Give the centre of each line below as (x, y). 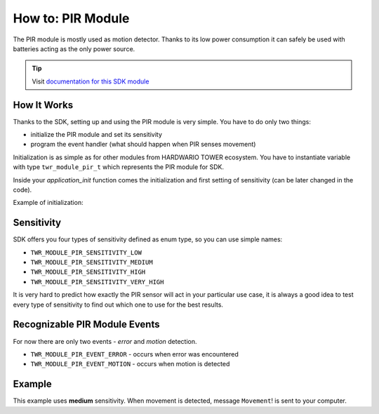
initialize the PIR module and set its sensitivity (97, 135)
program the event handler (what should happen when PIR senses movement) (143, 145)
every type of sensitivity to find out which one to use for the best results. (118, 305)
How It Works (43, 105)
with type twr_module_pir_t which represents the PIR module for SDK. (119, 167)
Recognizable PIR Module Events (86, 325)
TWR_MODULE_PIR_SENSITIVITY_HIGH (88, 272)
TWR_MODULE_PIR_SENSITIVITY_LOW (86, 252)
